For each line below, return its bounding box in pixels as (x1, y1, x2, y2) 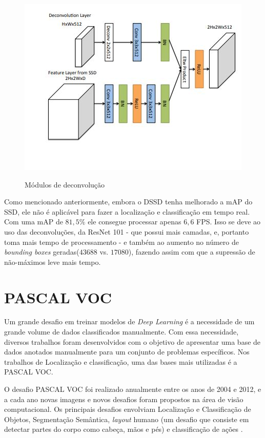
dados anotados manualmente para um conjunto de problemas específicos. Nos (4, 346, 250, 357)
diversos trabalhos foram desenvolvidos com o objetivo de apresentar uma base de (4, 336, 261, 347)
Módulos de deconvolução (25, 179, 105, 190)
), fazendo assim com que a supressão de (128, 246, 255, 257)
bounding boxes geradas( (4, 246, 79, 257)
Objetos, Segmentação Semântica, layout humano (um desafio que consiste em (4, 413, 249, 424)
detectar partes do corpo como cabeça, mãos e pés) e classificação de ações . (4, 424, 243, 434)
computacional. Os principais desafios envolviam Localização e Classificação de (4, 404, 251, 414)
